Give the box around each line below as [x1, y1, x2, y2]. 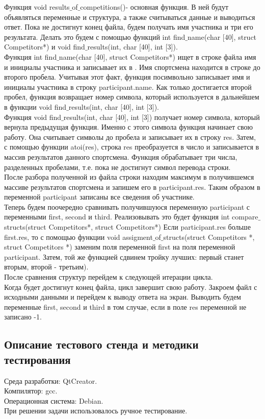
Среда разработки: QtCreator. [4, 375, 97, 386]
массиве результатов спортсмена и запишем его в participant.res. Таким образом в [4, 181, 260, 192]
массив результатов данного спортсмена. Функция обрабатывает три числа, [4, 151, 237, 162]
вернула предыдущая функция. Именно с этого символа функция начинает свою [4, 121, 253, 132]
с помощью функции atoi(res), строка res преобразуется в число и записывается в [4, 141, 259, 152]
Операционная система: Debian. [4, 395, 103, 406]
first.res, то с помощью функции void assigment [4, 231, 153, 242]
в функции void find [4, 101, 67, 112]
